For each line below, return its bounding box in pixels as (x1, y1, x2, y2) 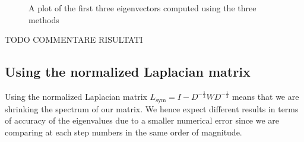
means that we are (232, 90, 299, 103)
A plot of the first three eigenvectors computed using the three (28, 2, 256, 14)
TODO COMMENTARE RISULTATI (5, 33, 143, 46)
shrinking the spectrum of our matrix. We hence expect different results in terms (5, 102, 299, 115)
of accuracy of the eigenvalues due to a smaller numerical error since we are (5, 114, 280, 127)
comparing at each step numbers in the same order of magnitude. (5, 125, 242, 138)
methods (28, 13, 59, 26)
